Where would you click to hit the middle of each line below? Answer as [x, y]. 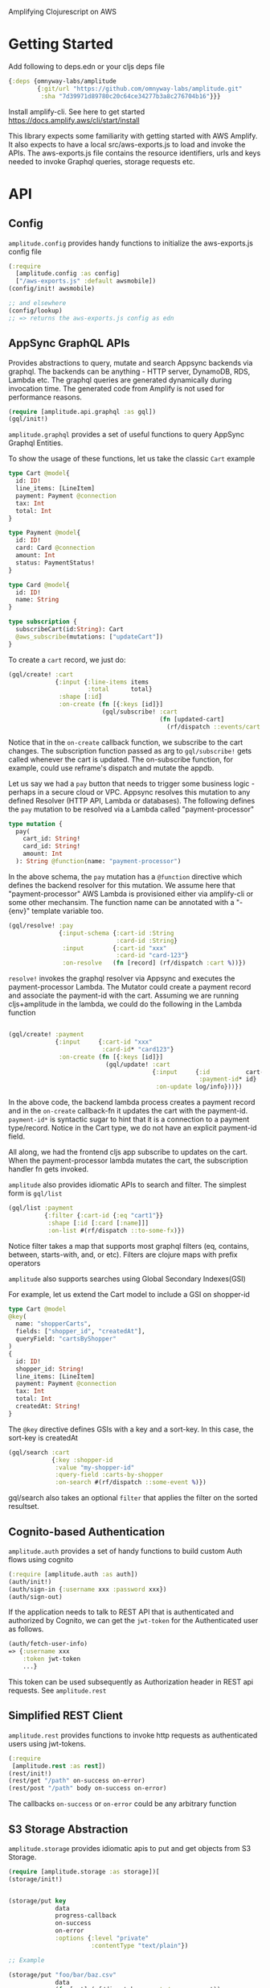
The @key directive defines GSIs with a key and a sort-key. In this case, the [131, 1429]
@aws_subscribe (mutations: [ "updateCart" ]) [89, 636]
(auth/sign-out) [35, 1597]
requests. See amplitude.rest [57, 1690]
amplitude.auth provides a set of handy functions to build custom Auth [125, 1551]
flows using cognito [41, 1559]
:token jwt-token [52, 1659]
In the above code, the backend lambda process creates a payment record [132, 1102]
